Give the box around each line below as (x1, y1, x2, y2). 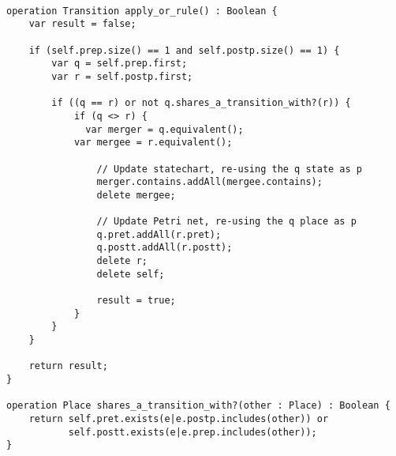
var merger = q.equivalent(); (85, 123, 244, 135)
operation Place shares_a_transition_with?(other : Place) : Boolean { (6, 400, 390, 412)
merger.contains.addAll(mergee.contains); (96, 176, 323, 188)
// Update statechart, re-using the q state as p (96, 163, 363, 175)
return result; (28, 360, 108, 372)
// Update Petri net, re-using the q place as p (96, 216, 357, 228)
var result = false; (28, 18, 136, 30)
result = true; (96, 295, 176, 307)
